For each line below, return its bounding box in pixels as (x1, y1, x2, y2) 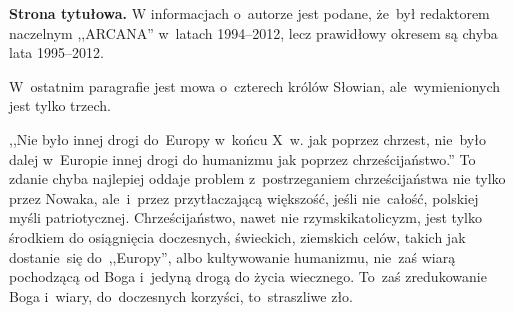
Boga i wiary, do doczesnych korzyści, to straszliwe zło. (9, 285, 354, 306)
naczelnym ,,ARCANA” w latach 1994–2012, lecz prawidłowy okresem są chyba (9, 22, 498, 43)
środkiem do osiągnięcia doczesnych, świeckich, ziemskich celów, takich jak (9, 226, 466, 247)
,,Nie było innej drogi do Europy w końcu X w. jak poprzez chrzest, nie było (9, 128, 486, 149)
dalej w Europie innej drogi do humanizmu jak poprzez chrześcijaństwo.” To (9, 148, 476, 169)
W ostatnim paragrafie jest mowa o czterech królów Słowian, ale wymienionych (9, 75, 501, 96)
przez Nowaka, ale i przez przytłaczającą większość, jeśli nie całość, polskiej (9, 187, 479, 208)
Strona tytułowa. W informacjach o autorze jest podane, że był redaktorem (9, 3, 490, 23)
